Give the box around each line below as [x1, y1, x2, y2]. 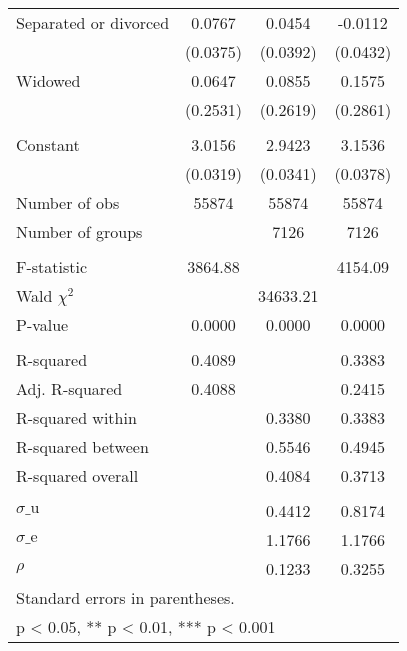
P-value [16, 313, 69, 336]
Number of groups [16, 220, 143, 243]
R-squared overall [16, 464, 139, 487]
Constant [16, 133, 80, 156]
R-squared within [16, 406, 137, 429]
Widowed [16, 69, 81, 92]
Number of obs [16, 191, 120, 214]
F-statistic [16, 255, 88, 278]
